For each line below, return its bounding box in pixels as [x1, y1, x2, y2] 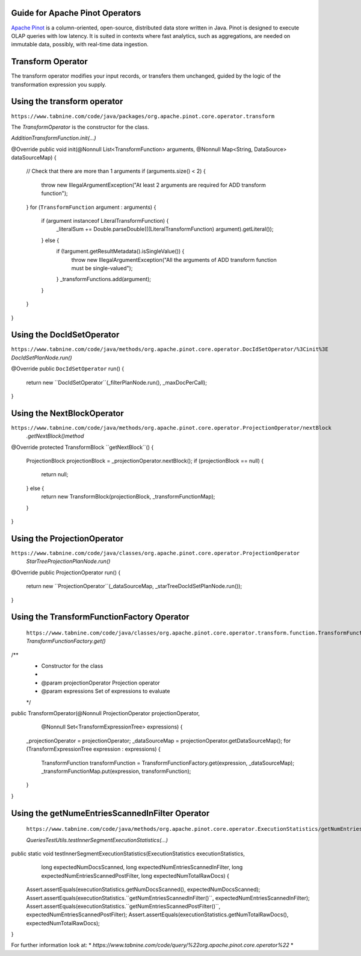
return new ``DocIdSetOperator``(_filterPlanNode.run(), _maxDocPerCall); [26, 379, 208, 386]
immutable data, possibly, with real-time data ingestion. [11, 41, 149, 48]
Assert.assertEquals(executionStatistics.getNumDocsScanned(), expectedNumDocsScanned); [26, 886, 261, 893]
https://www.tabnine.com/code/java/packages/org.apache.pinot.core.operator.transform [11, 113, 275, 120]
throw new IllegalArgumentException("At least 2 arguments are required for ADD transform [41, 181, 266, 188]
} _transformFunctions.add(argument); [56, 276, 152, 283]
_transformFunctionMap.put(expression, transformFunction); [41, 768, 191, 775]
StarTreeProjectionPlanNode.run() [26, 557, 111, 565]
